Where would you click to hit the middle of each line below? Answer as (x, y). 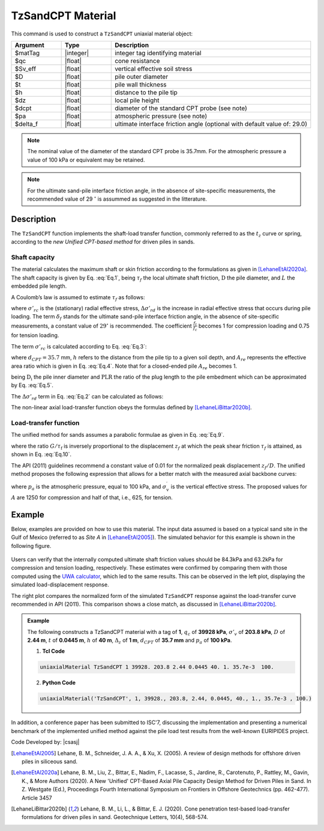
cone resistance (137, 61)
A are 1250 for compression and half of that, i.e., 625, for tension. (92, 497)
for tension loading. (35, 335)
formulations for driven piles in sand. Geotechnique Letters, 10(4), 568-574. (115, 817)
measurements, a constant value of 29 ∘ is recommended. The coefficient (101, 325)
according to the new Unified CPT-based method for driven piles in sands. (103, 242)
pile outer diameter (141, 76)
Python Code (59, 683)
